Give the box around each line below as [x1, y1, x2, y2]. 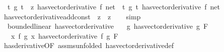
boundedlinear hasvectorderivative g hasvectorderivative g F [7, 21, 208, 31]
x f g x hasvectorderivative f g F [11, 30, 118, 41]
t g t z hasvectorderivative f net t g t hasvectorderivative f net [7, 1, 220, 11]
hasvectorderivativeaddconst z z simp [4, 11, 141, 21]
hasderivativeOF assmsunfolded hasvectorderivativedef [4, 40, 174, 51]
